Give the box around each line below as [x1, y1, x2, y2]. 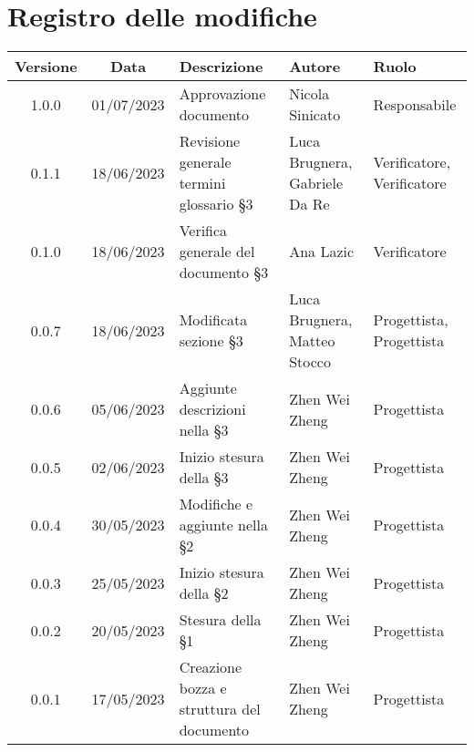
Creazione [179, 656, 242, 678]
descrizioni [179, 398, 246, 420]
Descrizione [179, 56, 263, 77]
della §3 [179, 467, 229, 489]
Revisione [179, 130, 241, 152]
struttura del [179, 698, 261, 720]
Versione [15, 56, 77, 77]
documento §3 [179, 262, 269, 283]
